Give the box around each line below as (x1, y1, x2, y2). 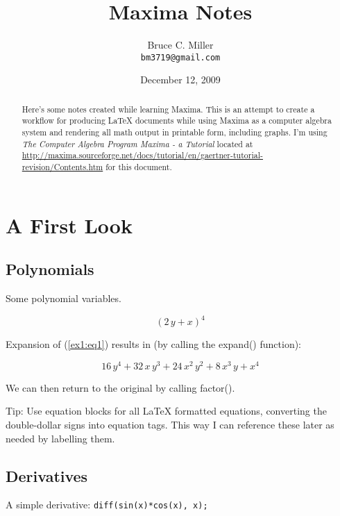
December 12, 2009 (140, 72, 221, 87)
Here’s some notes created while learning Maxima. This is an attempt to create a (22, 103, 315, 115)
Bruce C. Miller (147, 38, 214, 52)
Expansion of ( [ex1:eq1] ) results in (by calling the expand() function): (6, 337, 302, 351)
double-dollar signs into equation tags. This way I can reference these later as (6, 417, 334, 432)
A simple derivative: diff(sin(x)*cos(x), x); (6, 497, 208, 512)
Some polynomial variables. (6, 291, 121, 306)
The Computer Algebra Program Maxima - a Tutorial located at (22, 138, 253, 149)
